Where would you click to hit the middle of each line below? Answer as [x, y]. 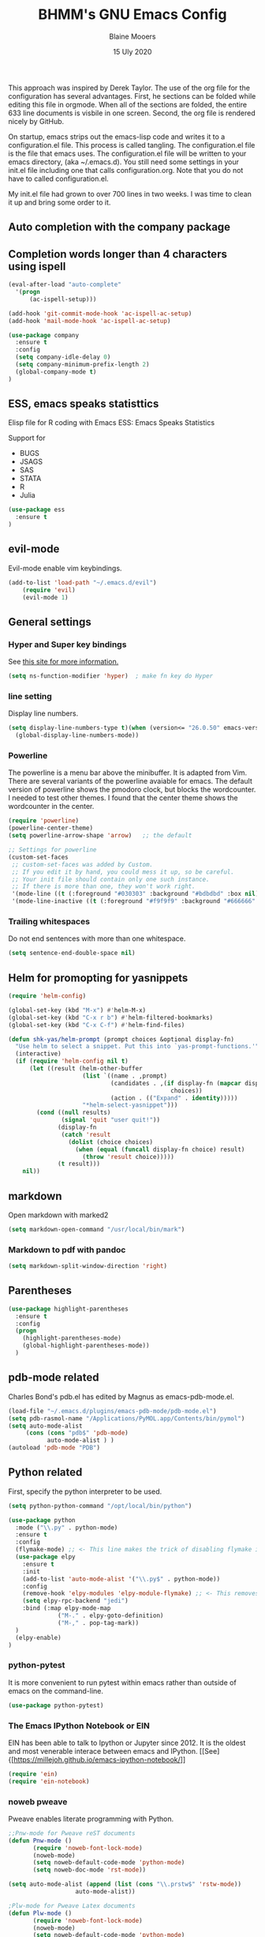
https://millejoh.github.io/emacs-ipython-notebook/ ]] [100, 1759]
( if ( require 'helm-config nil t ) [72, 1061]
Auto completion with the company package [119, 227]
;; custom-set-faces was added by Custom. [82, 864]
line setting [30, 696]
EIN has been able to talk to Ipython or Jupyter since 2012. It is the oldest [127, 1743]
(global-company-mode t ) [56, 372]
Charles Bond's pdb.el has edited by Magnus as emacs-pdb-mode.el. [121, 1397]
